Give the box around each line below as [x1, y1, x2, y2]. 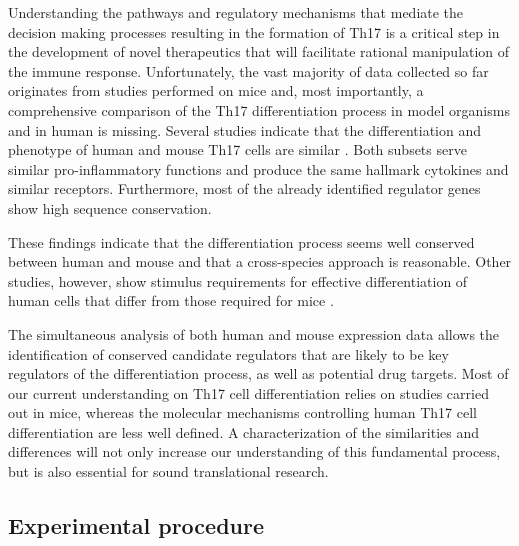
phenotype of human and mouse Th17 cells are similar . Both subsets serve [8, 139, 467, 160]
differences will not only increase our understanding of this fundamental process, [8, 441, 501, 462]
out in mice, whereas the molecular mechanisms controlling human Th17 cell [8, 402, 477, 423]
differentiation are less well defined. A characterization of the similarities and [8, 421, 480, 442]
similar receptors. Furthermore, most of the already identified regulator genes [8, 178, 481, 199]
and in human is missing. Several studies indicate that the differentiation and [8, 119, 481, 140]
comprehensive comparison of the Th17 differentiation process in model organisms [8, 99, 510, 120]
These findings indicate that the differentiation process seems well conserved [8, 231, 475, 252]
